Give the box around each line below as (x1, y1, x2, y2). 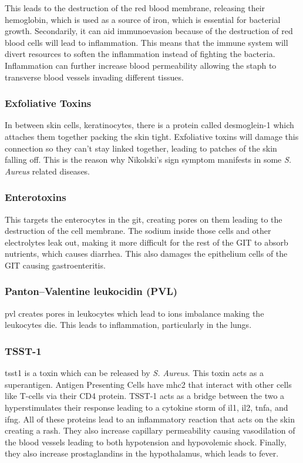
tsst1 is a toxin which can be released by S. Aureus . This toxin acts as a (5, 367, 264, 379)
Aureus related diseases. (5, 165, 90, 177)
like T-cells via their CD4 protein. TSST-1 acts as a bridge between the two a (5, 390, 285, 402)
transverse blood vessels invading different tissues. (5, 71, 184, 83)
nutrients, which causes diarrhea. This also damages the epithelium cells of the (5, 247, 288, 260)
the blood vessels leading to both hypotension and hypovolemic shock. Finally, (5, 435, 287, 448)
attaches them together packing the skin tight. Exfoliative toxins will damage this (5, 130, 299, 142)
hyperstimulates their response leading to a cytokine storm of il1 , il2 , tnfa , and (5, 401, 288, 413)
